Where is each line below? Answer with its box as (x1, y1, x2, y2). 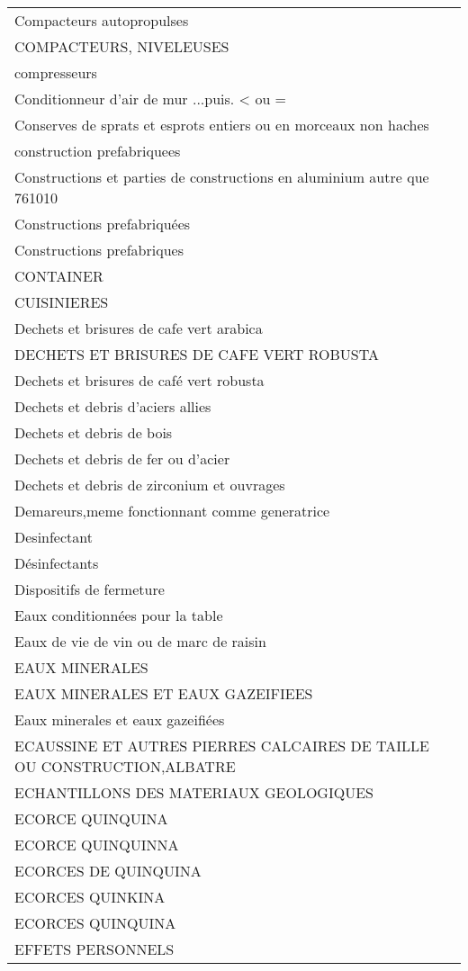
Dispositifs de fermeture (14, 579, 165, 599)
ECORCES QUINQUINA (14, 913, 176, 933)
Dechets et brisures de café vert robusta (14, 370, 265, 391)
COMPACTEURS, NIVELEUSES (14, 36, 229, 57)
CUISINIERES (14, 292, 109, 312)
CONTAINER (14, 265, 103, 286)
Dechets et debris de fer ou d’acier (14, 448, 230, 469)
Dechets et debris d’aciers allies (14, 396, 211, 417)
